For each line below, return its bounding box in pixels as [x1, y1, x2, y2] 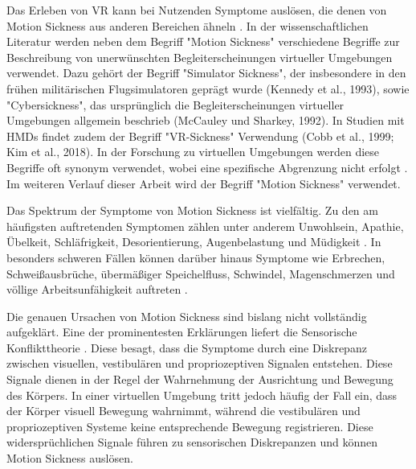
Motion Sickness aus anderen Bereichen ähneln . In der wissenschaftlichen [6, 17, 369, 34]
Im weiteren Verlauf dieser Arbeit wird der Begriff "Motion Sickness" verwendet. [6, 175, 401, 191]
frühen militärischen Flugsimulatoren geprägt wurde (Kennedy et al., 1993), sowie [6, 80, 410, 97]
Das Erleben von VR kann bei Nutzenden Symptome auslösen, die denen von [6, 2, 387, 18]
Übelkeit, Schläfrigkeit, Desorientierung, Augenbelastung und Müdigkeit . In [6, 233, 381, 250]
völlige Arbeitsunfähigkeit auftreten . [6, 281, 188, 298]
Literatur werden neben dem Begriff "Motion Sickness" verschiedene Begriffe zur [6, 33, 400, 50]
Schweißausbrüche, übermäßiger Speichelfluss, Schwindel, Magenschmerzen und [6, 265, 395, 282]
